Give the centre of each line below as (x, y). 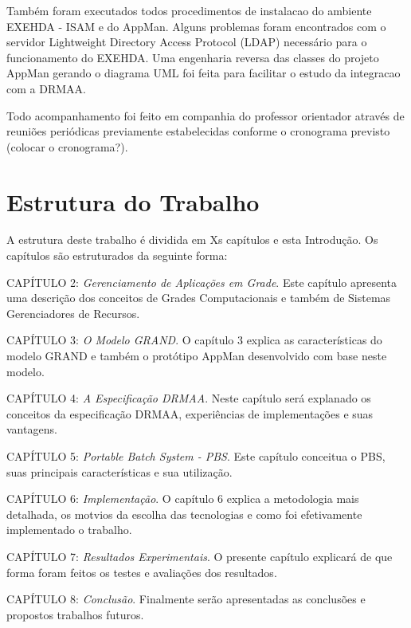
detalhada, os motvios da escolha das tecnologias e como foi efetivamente (184, 514)
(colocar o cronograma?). (67, 146)
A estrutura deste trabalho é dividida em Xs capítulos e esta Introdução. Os (192, 239)
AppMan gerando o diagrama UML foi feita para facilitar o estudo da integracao (204, 73)
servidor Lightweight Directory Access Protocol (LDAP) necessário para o (187, 42)
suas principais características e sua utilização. (119, 471)
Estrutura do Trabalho (133, 201)
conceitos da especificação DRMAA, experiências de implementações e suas (190, 413)
